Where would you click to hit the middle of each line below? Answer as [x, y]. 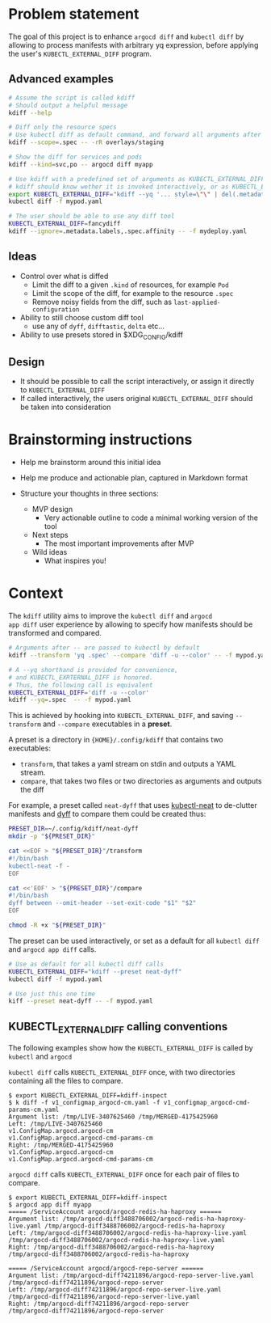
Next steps [50, 535]
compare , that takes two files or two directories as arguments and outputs [141, 781]
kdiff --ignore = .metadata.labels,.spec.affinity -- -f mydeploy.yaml [128, 231]
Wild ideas [50, 552]
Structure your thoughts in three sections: [89, 493]
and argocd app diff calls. [52, 949]
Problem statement [74, 14]
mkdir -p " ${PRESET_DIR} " [52, 837]
